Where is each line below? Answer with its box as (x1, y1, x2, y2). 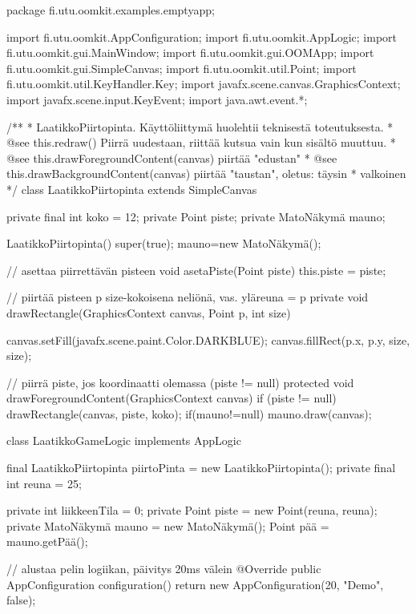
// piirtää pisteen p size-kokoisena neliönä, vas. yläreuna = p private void (6, 289, 369, 305)
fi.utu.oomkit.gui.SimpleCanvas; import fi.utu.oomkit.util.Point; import (6, 59, 357, 76)
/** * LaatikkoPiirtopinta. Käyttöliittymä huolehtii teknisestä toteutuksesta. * (6, 118, 394, 135)
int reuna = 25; (6, 475, 82, 491)
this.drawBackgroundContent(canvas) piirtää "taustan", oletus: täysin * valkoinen (6, 165, 406, 182)
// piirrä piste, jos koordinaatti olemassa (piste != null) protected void (6, 374, 354, 390)
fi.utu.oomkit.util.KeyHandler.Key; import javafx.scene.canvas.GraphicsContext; (6, 75, 401, 92)
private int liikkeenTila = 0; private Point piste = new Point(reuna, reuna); (6, 502, 378, 519)
